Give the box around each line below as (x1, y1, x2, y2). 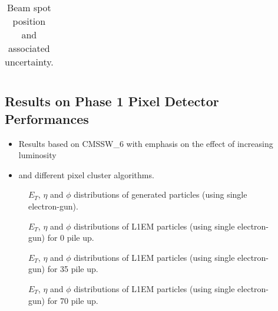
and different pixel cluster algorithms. (18, 168, 154, 181)
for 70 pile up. (47, 294, 98, 306)
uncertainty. (5, 55, 54, 68)
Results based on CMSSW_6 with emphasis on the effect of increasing (18, 137, 273, 149)
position (12, 14, 46, 28)
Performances (5, 109, 89, 127)
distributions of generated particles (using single (74, 188, 247, 201)
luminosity (18, 149, 57, 161)
